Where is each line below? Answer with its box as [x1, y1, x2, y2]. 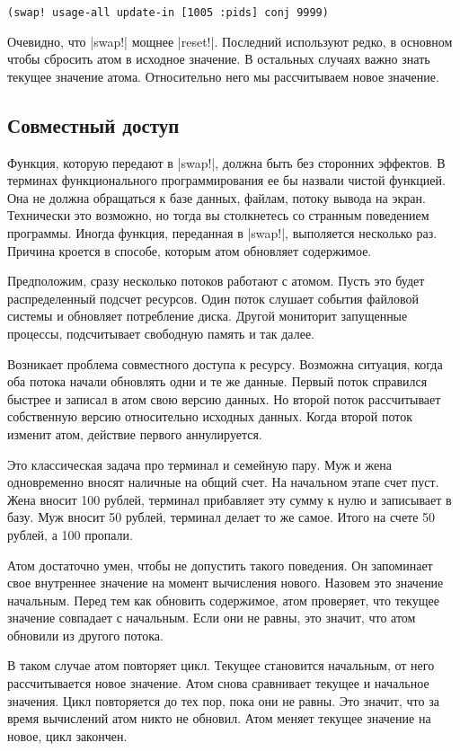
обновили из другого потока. [7, 625, 164, 644]
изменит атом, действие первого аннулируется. [7, 424, 262, 443]
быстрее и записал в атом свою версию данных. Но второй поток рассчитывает [7, 389, 441, 408]
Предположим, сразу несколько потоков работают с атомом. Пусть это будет [7, 271, 425, 290]
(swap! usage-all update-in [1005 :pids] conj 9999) [7, 6, 329, 19]
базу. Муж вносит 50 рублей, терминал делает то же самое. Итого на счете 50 [7, 508, 436, 526]
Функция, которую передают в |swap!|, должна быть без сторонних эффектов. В [7, 153, 446, 172]
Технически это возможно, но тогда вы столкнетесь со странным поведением [7, 206, 429, 225]
